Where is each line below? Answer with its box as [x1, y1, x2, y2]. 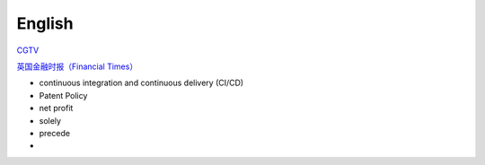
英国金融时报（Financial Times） [16, 61, 138, 72]
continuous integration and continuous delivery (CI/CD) [39, 77, 244, 89]
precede [39, 127, 71, 138]
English [16, 13, 74, 33]
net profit [39, 103, 74, 114]
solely [39, 115, 62, 126]
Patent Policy [39, 90, 88, 100]
